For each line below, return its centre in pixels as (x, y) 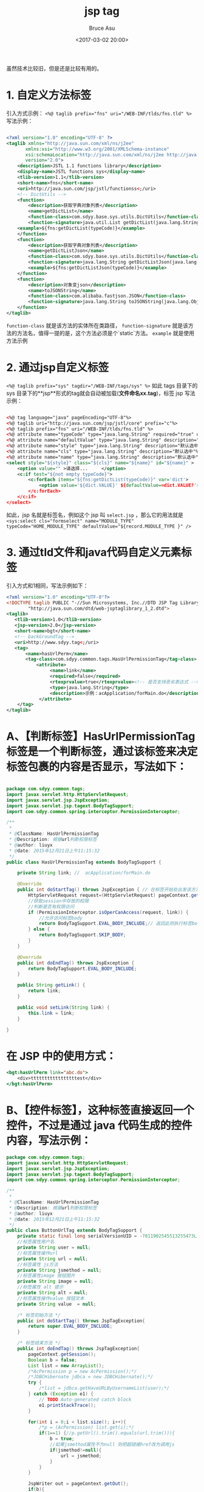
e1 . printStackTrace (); (67, 1405)
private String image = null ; (56, 1281)
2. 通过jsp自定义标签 (58, 368)
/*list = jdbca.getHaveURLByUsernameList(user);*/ (104, 1389)
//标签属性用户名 (36, 1242)
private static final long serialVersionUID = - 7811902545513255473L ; (108, 1236)
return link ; (45, 991)
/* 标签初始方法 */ (39, 1315)
